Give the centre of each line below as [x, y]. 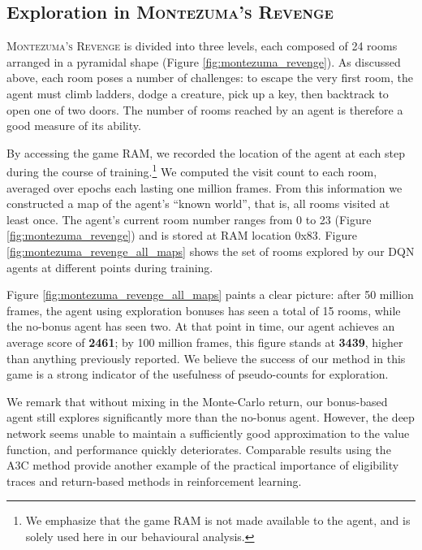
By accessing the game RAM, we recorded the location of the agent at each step [206, 152]
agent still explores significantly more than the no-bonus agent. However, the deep [211, 417]
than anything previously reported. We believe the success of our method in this [206, 358]
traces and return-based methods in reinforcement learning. [154, 481]
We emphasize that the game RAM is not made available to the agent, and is [218, 520]
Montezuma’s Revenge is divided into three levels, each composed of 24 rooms [202, 46]
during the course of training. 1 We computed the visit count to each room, [192, 171]
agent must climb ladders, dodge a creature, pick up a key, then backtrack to [198, 93]
